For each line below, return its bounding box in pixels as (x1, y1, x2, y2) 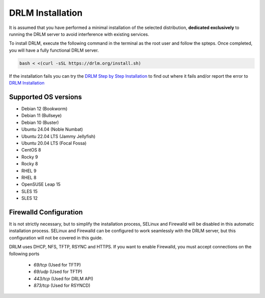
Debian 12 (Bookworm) (21, 106, 68, 112)
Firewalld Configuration (9, 208, 83, 216)
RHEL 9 (21, 168, 37, 174)
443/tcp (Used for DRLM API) (33, 275, 93, 281)
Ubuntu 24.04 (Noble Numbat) (21, 126, 83, 132)
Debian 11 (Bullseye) (21, 113, 62, 119)
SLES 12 (21, 195, 38, 201)
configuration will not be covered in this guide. (9, 235, 103, 240)
